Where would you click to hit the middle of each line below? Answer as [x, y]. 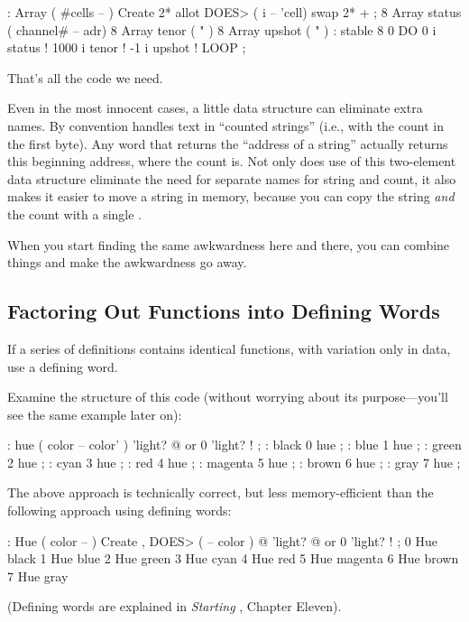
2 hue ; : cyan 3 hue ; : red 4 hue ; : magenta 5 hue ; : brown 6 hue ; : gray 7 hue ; [234, 462]
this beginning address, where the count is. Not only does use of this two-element [232, 161]
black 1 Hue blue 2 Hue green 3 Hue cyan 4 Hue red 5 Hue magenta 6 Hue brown [233, 558]
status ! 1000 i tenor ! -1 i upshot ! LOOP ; [127, 47]
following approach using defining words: [120, 511]
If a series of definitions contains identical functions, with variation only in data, [229, 348]
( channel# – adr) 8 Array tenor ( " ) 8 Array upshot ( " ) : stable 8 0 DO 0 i [222, 29]
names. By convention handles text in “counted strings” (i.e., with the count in [225, 125]
